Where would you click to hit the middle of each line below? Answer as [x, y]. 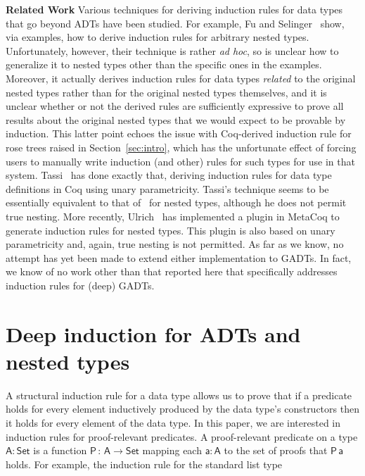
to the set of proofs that [276, 450]
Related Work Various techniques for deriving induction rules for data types [174, 9]
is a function [60, 450]
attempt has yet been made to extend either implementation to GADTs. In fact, [179, 257]
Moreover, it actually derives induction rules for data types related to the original [181, 78]
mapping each [172, 450]
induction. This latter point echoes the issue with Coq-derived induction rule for [179, 133]
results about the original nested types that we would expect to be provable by [176, 119]
